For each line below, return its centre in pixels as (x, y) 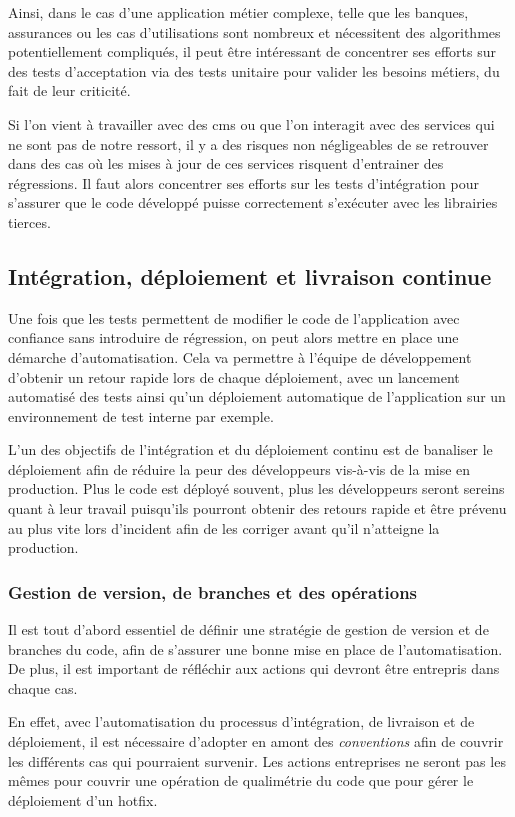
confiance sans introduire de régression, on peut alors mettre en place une (233, 337)
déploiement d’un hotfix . (83, 799)
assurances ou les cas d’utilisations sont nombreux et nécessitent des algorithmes (254, 31)
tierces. (29, 221)
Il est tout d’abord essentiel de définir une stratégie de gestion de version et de (248, 629)
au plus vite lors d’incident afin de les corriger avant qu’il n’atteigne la (224, 527)
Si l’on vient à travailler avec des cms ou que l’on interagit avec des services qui (251, 123)
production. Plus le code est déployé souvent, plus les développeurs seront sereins (256, 488)
